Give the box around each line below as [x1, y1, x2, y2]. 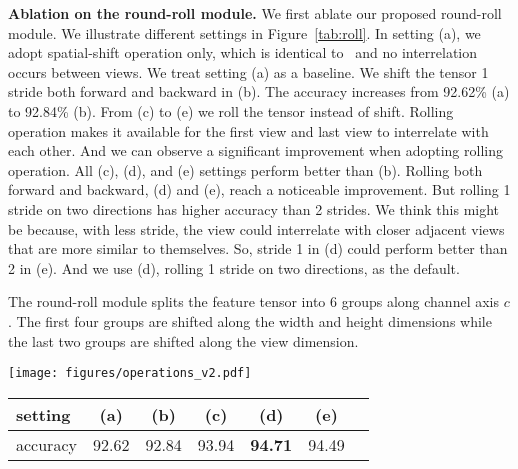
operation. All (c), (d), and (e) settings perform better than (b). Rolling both [8, 159, 483, 180]
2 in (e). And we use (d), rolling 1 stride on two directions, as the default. [8, 257, 460, 278]
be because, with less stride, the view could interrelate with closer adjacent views [8, 218, 505, 239]
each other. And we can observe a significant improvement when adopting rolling [8, 140, 503, 161]
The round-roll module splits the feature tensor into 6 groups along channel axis [8, 291, 499, 312]
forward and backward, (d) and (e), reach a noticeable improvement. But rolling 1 [8, 179, 511, 200]
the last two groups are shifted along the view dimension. [8, 330, 359, 351]
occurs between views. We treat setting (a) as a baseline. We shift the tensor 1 [8, 61, 489, 82]
